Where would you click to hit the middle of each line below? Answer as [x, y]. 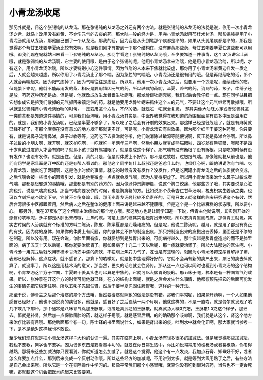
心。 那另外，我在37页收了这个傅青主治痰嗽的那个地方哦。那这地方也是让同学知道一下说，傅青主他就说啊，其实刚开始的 [130, 211]
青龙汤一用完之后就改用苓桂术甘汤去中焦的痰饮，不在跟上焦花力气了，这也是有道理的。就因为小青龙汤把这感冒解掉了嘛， [131, 252]
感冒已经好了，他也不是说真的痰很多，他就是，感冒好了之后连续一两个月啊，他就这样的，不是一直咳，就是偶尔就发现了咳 [131, 302]
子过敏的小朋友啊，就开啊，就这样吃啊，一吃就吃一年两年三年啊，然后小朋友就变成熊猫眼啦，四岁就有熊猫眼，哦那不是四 [131, 143]
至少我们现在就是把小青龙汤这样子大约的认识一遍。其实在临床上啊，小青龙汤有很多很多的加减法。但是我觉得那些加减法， [131, 338]
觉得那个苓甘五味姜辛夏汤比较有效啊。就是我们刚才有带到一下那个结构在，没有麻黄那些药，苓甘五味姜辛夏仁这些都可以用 [131, 47]
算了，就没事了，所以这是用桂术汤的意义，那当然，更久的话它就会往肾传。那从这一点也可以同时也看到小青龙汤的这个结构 [131, 266]
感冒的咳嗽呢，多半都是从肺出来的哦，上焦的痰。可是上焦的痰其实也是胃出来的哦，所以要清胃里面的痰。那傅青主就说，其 [131, 218]
